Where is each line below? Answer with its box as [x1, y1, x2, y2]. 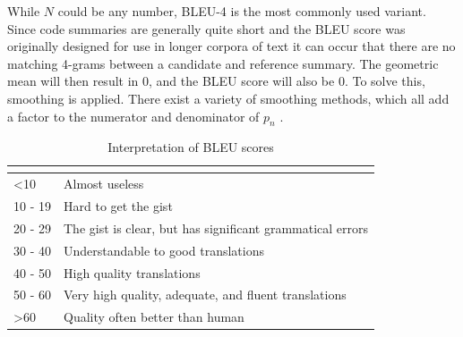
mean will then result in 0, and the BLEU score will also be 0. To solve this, [7, 72, 425, 90]
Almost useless [64, 174, 144, 193]
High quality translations [64, 263, 201, 282]
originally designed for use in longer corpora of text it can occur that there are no [7, 37, 456, 55]
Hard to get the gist [64, 197, 173, 215]
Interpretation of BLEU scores [107, 138, 274, 156]
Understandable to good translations [64, 240, 264, 259]
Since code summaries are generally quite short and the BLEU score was [7, 19, 406, 38]
